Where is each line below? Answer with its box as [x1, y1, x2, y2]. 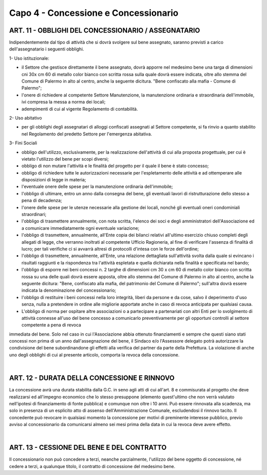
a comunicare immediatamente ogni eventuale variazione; [21, 225, 139, 231]
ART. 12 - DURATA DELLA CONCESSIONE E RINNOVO [9, 374, 175, 383]
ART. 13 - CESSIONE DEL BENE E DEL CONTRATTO [9, 443, 167, 452]
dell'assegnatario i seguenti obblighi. [9, 46, 84, 52]
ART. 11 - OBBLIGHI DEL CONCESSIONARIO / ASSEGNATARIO [9, 26, 200, 35]
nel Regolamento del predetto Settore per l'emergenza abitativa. [21, 131, 152, 137]
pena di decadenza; [21, 198, 62, 204]
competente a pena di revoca [21, 322, 82, 328]
